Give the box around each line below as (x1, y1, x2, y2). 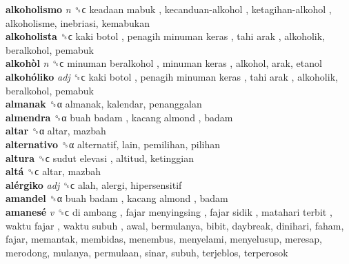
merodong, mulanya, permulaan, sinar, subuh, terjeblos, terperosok (6, 245, 288, 259)
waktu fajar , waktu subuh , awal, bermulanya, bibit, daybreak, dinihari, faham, (6, 218, 344, 232)
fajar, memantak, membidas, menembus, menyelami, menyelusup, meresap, (6, 232, 322, 246)
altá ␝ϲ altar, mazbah (6, 164, 101, 179)
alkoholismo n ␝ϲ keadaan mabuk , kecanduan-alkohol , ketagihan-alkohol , (6, 2, 332, 16)
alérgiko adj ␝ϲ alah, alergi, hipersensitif (6, 177, 182, 192)
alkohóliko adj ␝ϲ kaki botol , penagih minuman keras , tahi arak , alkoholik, (6, 69, 338, 83)
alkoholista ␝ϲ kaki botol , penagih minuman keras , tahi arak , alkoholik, (6, 29, 325, 43)
